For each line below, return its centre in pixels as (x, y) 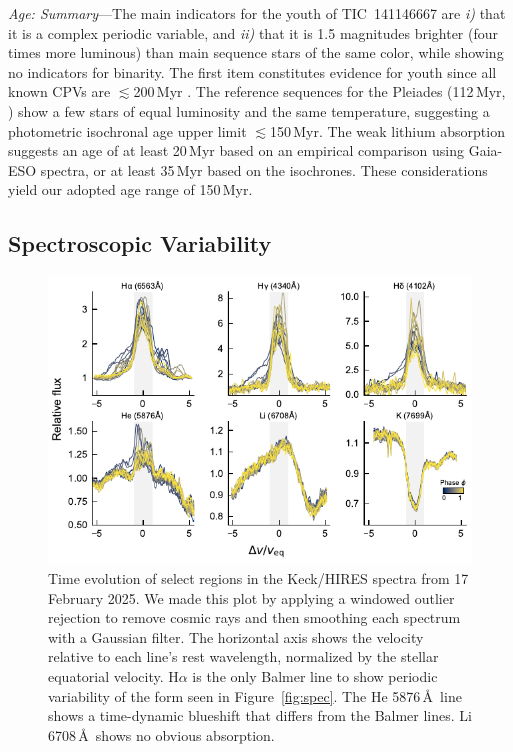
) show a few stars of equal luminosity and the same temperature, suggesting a (249, 110)
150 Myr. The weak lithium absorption (387, 130)
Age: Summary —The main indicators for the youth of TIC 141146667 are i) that (257, 13)
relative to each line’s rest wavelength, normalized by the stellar (243, 656)
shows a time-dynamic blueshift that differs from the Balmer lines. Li (260, 715)
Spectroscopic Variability (140, 243)
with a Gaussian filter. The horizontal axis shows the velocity (236, 636)
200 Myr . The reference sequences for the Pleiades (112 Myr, (319, 91)
